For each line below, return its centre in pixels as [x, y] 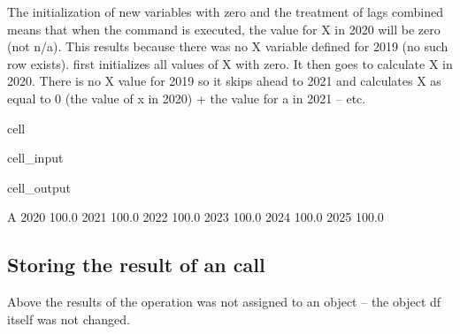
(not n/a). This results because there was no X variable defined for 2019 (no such [228, 46]
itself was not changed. [69, 319]
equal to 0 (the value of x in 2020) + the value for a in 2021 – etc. [187, 98]
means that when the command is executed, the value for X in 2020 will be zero [224, 29]
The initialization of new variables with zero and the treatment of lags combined [225, 11]
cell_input [35, 158]
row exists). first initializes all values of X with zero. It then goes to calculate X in [230, 63]
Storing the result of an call [136, 265]
